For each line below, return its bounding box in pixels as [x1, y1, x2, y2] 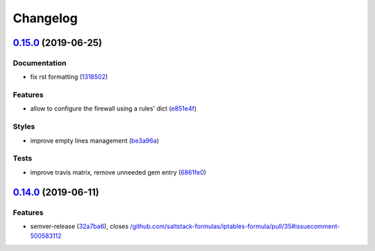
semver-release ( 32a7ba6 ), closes [30, 222, 128, 230]
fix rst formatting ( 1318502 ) [30, 73, 108, 81]
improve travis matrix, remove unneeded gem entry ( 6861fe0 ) [30, 168, 206, 177]
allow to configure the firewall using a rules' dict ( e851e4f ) [30, 104, 197, 113]
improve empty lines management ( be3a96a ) [30, 136, 160, 145]
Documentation [12, 58, 67, 67]
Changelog [12, 10, 78, 26]
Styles [12, 122, 35, 131]
